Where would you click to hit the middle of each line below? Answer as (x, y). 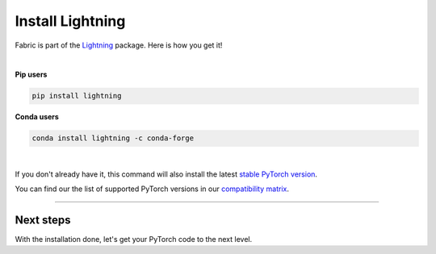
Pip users (31, 75)
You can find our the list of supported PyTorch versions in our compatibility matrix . (152, 189)
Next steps (43, 220)
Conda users (37, 117)
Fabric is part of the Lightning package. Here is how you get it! (119, 45)
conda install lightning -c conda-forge (113, 138)
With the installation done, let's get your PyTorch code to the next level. (134, 239)
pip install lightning (77, 96)
